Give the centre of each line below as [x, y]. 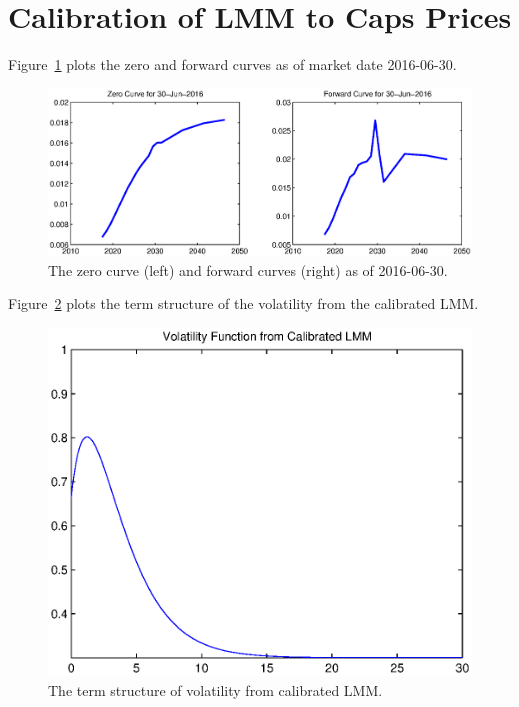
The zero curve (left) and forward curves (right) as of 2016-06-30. [248, 269]
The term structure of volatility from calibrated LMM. [215, 689]
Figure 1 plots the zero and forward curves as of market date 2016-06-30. [232, 64]
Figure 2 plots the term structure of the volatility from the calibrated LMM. [243, 303]
